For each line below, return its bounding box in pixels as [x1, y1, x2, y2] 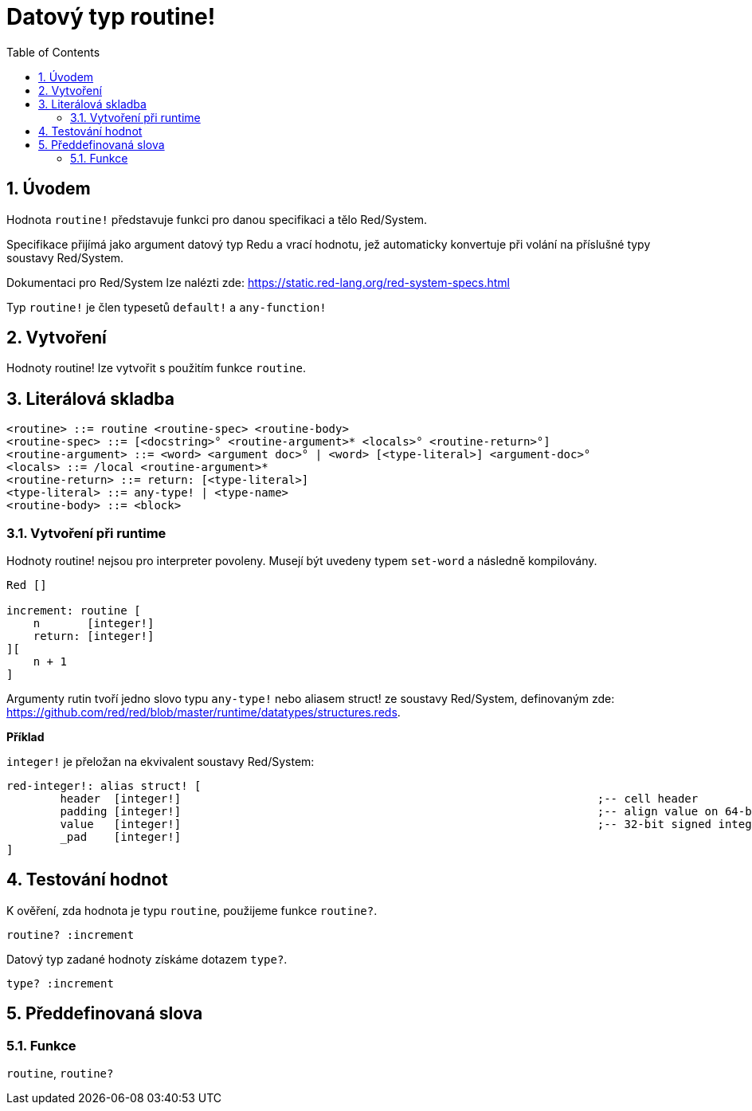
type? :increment [6, 976, 114, 990]
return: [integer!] [33, 630, 155, 643]
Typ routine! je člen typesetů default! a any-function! [6, 300, 327, 314]
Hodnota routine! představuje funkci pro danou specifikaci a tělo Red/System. [6, 212, 428, 226]
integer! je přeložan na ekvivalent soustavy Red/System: [6, 755, 315, 769]
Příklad [6, 730, 45, 744]
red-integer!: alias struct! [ [6, 779, 202, 793]
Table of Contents [6, 45, 100, 59]
